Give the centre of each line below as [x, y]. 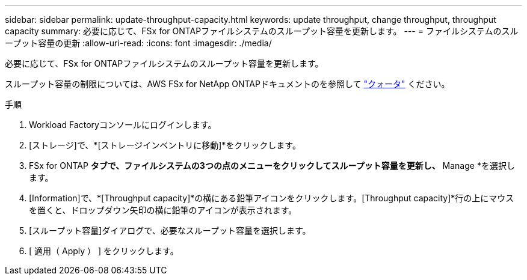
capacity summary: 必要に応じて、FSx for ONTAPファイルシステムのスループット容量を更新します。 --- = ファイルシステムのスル [262, 31]
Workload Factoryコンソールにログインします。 [123, 125]
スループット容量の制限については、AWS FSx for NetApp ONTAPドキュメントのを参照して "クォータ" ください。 [227, 84]
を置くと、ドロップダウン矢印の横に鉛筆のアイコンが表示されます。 [163, 210]
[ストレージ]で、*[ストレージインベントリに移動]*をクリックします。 [165, 145]
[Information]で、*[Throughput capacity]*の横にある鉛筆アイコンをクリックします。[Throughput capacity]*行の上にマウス [272, 198]
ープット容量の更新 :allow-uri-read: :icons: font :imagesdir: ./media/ [138, 43]
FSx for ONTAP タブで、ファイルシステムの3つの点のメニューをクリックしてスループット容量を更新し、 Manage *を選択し [272, 166]
